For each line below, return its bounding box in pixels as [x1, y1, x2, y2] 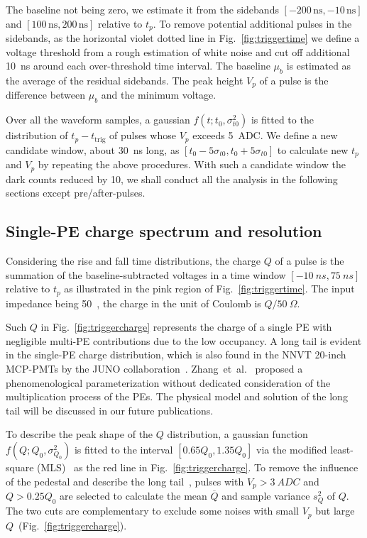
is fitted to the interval [74, 442, 173, 457]
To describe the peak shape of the [6, 427, 153, 441]
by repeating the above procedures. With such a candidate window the [38, 157, 346, 172]
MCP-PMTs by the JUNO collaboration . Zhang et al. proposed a [6, 361, 303, 376]
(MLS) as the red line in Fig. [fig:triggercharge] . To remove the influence [37, 460, 358, 475]
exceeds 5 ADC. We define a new [192, 128, 338, 143]
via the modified [256, 442, 327, 457]
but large [315, 503, 355, 518]
